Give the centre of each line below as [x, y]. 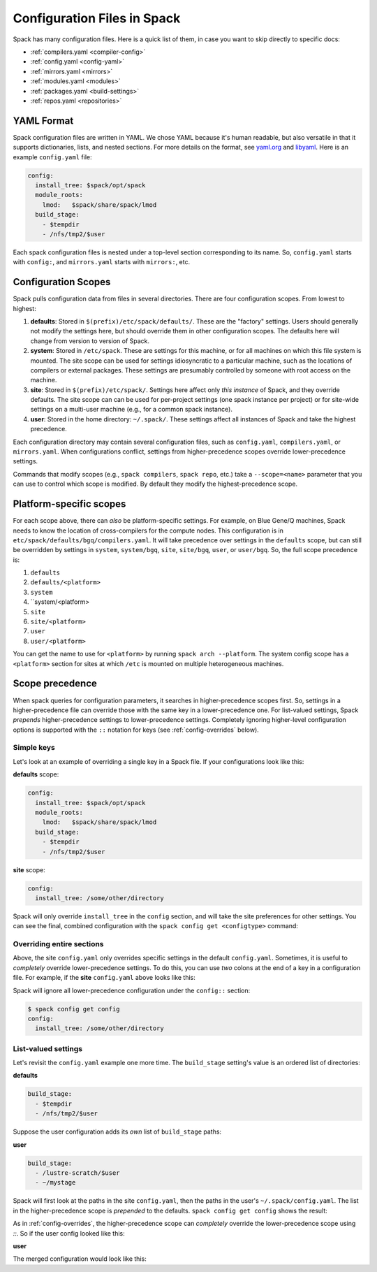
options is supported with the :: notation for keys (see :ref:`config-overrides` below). [136, 730]
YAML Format [43, 121]
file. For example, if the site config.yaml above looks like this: [104, 978]
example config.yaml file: [52, 157]
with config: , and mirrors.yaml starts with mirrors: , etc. [102, 262]
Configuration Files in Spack [97, 18]
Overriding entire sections [58, 944]
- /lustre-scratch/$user [77, 1173]
